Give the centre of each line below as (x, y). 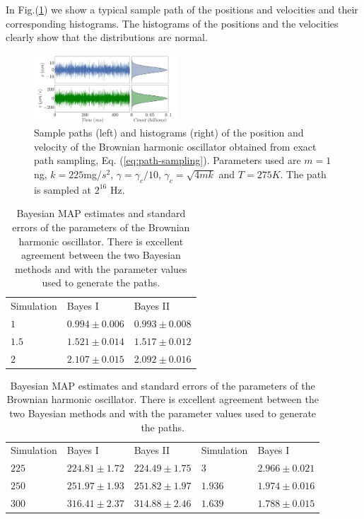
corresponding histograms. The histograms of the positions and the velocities (172, 23)
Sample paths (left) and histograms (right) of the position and (169, 133)
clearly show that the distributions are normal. (107, 37)
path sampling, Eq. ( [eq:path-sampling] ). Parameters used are (168, 160)
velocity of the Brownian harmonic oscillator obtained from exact (175, 146)
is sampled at (63, 189)
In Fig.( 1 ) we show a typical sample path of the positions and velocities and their (182, 9)
